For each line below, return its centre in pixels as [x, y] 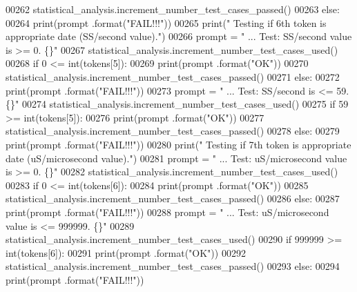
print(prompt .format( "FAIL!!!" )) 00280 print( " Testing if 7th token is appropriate [178, 144]
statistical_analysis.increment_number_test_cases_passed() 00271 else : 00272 [173, 76]
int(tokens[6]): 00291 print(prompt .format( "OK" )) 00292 [126, 252]
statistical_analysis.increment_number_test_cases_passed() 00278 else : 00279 [173, 131]
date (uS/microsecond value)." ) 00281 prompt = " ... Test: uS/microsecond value [176, 158]
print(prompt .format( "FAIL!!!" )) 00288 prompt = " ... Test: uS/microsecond [167, 212]
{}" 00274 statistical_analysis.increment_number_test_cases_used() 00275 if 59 [177, 104]
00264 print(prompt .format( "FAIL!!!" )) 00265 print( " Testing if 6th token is [166, 22]
